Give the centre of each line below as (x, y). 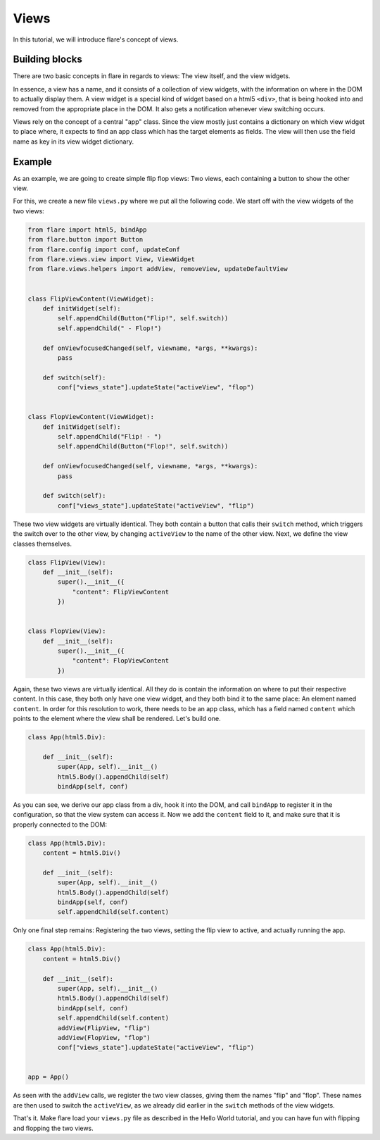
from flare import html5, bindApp (87, 230)
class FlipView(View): (67, 562)
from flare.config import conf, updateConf (104, 249)
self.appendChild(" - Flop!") (109, 328)
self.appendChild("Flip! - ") (109, 437)
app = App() (49, 1077)
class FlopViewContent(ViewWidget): (91, 417)
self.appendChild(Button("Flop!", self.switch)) (143, 446)
